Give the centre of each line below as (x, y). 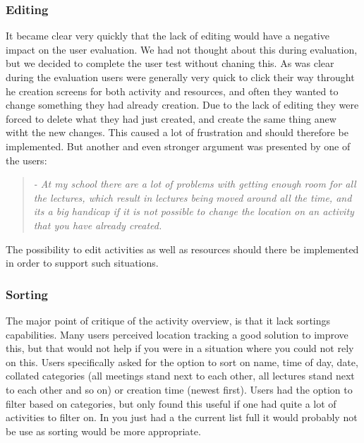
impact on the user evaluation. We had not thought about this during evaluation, (182, 49)
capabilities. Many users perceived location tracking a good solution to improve (177, 334)
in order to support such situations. (82, 263)
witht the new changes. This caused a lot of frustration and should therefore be (177, 132)
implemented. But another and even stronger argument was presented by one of (178, 146)
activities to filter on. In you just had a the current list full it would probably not (182, 417)
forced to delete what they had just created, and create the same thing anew (171, 118)
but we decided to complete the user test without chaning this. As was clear (170, 63)
